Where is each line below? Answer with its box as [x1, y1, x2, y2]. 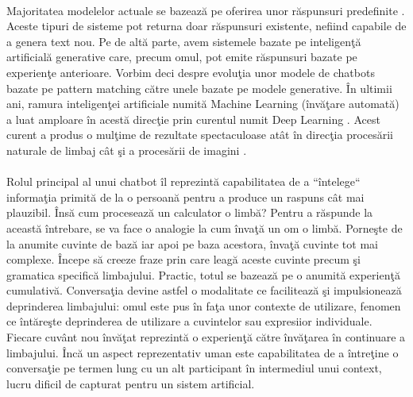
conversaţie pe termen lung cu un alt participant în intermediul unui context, [6, 360, 382, 376]
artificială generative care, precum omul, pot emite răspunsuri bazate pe [6, 48, 357, 65]
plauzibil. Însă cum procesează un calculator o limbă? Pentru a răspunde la [6, 204, 373, 221]
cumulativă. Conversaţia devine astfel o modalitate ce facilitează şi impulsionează [6, 282, 402, 299]
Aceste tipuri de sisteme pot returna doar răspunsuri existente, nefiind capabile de [6, 17, 407, 34]
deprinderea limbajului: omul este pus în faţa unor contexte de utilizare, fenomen [6, 297, 401, 314]
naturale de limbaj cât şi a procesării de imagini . [6, 141, 247, 158]
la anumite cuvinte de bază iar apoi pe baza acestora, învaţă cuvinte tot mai [6, 235, 378, 252]
